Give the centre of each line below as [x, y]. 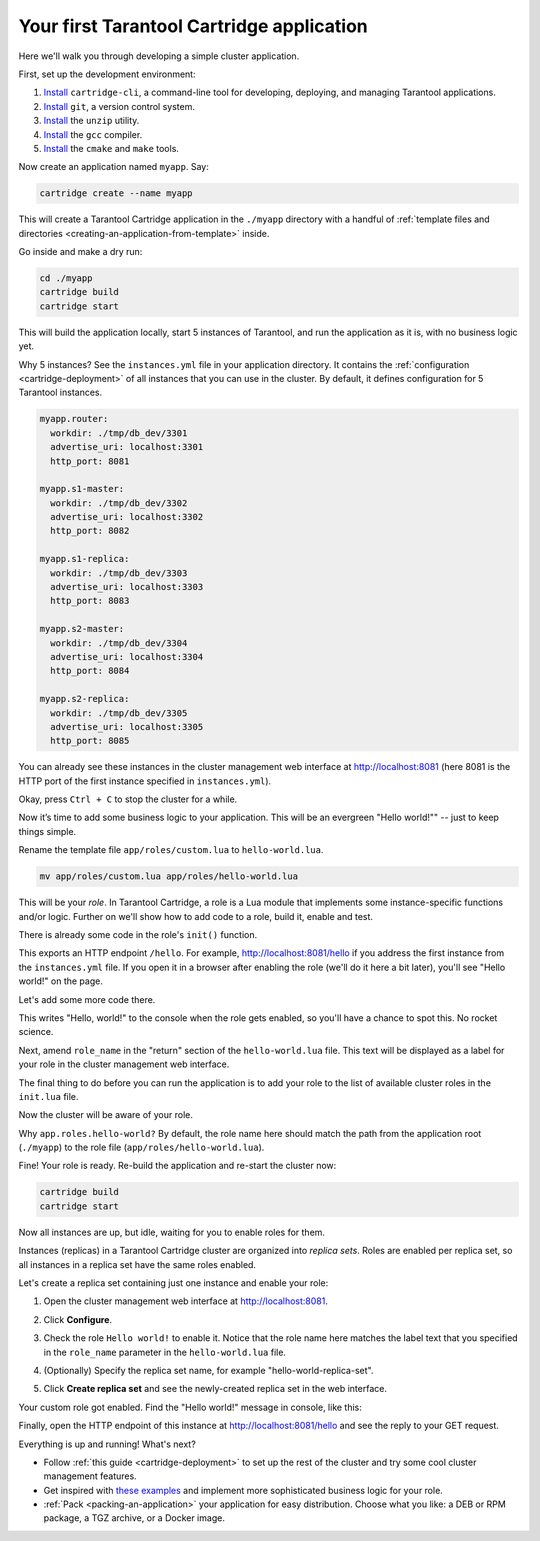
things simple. [47, 831]
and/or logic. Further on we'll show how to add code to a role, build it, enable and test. [196, 916]
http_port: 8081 [90, 461]
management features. [90, 1476]
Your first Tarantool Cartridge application [193, 26]
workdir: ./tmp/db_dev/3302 [119, 503]
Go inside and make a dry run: [80, 252]
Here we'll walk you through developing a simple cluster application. [159, 56]
